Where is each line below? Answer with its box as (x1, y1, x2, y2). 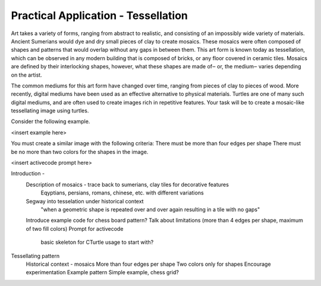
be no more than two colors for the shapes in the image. (11, 148, 149, 155)
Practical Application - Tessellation (11, 9, 188, 22)
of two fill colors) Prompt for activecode (26, 225, 124, 232)
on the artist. (11, 71, 42, 78)
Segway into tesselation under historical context (26, 197, 144, 205)
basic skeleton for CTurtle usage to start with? (40, 238, 154, 246)
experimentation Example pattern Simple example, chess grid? (26, 269, 180, 276)
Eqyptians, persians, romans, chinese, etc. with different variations (40, 189, 204, 196)
